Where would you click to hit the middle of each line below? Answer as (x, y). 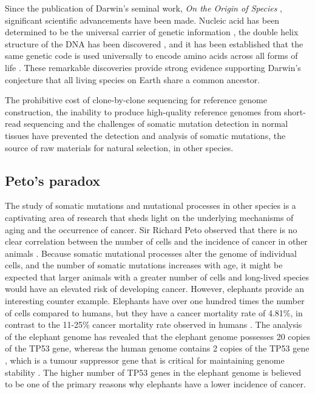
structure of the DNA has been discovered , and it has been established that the (154, 43)
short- (295, 111)
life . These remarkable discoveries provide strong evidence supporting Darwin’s (153, 67)
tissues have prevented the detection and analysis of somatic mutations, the (145, 135)
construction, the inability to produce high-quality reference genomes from (143, 111)
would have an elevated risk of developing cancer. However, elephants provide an (155, 289)
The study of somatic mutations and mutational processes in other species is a (151, 205)
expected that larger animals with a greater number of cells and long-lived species (157, 277)
